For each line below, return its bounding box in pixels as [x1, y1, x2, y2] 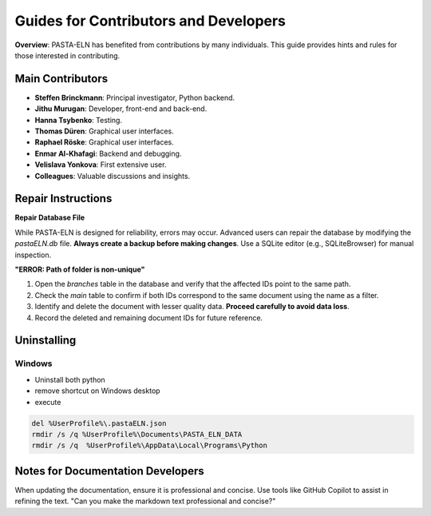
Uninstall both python [34, 375, 105, 384]
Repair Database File [14, 212, 85, 223]
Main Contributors [14, 72, 108, 85]
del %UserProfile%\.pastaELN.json [31, 419, 167, 427]
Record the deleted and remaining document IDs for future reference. [34, 312, 263, 323]
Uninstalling [14, 334, 77, 347]
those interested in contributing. [14, 50, 121, 60]
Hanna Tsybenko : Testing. [34, 115, 123, 125]
